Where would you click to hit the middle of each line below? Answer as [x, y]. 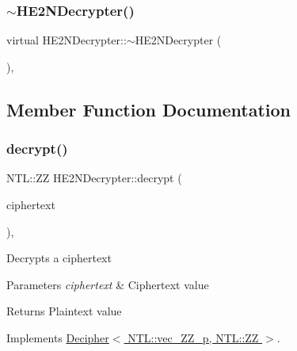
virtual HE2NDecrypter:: [67, 40]
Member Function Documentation [149, 109]
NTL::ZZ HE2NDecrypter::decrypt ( [94, 178]
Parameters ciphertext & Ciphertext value [108, 284]
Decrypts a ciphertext [59, 258]
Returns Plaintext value [64, 311]
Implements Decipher [58, 337]
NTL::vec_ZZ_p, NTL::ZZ [193, 337]
